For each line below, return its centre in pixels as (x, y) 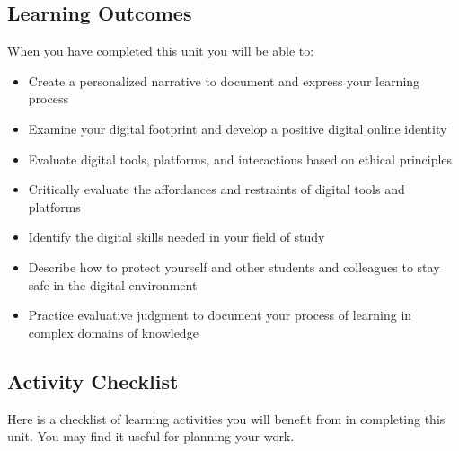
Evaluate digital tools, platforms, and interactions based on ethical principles (240, 159)
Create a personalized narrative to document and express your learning (224, 80)
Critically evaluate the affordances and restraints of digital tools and (216, 189)
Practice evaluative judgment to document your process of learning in (220, 315)
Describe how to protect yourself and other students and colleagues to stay (234, 266)
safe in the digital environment (113, 284)
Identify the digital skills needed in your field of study (177, 237)
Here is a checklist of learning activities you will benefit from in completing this (226, 418)
